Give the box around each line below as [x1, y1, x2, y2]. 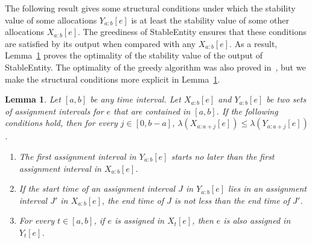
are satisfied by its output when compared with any [5, 37, 196, 49]
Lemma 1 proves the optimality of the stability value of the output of [5, 49, 263, 62]
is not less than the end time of [174, 194, 290, 206]
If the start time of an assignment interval [19, 182, 176, 195]
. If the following [216, 104, 278, 117]
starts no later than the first [171, 150, 275, 162]
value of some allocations [5, 13, 97, 26]
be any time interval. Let [90, 93, 181, 106]
